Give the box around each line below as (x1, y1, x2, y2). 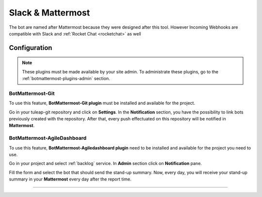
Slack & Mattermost (9, 7, 90, 18)
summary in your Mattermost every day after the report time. (9, 176, 131, 182)
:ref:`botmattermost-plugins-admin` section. (22, 76, 110, 82)
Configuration (9, 44, 52, 52)
